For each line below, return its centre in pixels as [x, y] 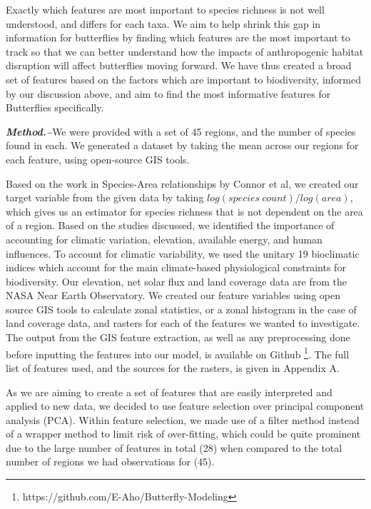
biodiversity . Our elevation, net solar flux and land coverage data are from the [176, 281]
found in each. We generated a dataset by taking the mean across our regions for [182, 145]
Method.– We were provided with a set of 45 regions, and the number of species [181, 131]
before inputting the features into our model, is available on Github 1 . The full [178, 353]
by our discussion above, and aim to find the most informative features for [168, 93]
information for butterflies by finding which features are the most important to [178, 37]
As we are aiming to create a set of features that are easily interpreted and [169, 392]
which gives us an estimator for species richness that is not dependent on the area [184, 211]
